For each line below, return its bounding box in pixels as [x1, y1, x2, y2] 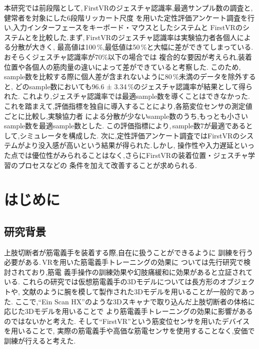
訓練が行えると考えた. [4, 335, 76, 346]
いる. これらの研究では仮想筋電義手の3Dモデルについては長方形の [4, 276, 220, 287]
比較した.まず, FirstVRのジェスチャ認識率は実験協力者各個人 [38, 32, 237, 42]
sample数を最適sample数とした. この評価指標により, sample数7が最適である [4, 120, 246, 131]
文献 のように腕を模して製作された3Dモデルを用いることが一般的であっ [22, 286, 255, 297]
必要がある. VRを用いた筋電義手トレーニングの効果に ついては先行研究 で [4, 257, 243, 267]
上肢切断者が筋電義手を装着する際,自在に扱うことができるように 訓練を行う [4, 247, 253, 257]
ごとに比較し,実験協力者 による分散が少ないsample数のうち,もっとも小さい [4, 110, 248, 121]
